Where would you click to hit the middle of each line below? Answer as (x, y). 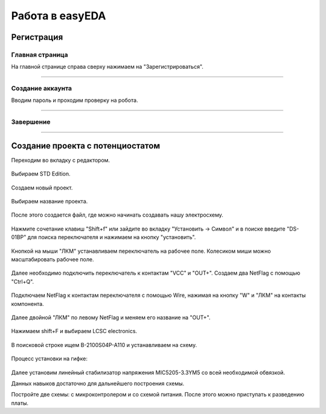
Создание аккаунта (42, 89)
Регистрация (37, 37)
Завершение (31, 122)
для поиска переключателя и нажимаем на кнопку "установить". (112, 237)
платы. (20, 403)
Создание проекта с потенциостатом (85, 146)
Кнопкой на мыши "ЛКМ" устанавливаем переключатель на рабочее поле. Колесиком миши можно (141, 251)
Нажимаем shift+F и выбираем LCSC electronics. (74, 331)
